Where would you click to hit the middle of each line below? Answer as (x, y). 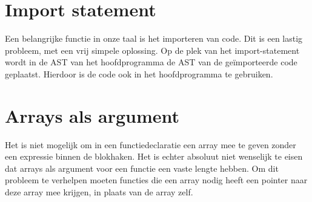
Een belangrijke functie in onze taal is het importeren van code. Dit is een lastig (154, 38)
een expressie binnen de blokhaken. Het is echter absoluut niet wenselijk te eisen (154, 156)
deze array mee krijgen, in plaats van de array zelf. (99, 192)
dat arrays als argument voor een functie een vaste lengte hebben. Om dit (142, 168)
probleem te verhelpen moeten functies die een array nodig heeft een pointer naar (156, 180)
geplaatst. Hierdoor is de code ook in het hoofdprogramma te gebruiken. (139, 73)
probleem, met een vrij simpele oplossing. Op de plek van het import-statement (152, 50)
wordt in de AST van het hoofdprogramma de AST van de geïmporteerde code (151, 62)
